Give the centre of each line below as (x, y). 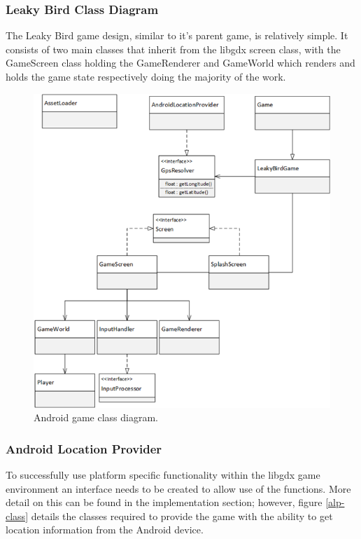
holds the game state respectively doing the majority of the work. (146, 76)
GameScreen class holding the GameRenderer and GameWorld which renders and (180, 63)
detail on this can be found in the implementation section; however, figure (164, 502)
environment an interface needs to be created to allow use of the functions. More (178, 488)
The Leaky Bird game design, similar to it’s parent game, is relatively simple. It (177, 35)
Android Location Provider (84, 448)
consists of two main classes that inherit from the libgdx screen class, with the (173, 49)
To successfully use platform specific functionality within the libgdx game (163, 474)
